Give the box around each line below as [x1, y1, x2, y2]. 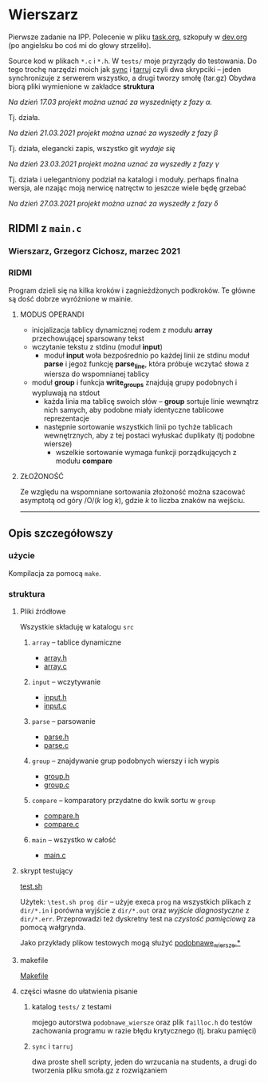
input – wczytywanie [31, 677, 101, 687]
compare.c [43, 820, 80, 829]
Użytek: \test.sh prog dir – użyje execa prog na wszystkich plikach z [19, 897, 251, 907]
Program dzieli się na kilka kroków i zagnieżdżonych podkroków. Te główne [8, 286, 256, 295]
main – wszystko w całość [31, 835, 116, 845]
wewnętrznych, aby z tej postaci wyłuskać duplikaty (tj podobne [43, 430, 255, 441]
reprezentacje [43, 414, 90, 423]
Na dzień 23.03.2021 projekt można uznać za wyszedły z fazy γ [8, 158, 219, 169]
